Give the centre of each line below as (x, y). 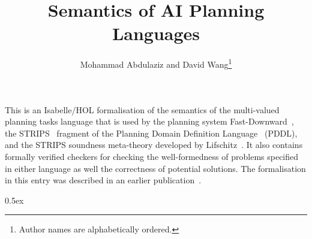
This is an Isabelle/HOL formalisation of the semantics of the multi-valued (142, 109)
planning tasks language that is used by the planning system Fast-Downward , (149, 121)
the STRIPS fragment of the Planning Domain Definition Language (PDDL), (151, 133)
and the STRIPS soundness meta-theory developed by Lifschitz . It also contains (154, 145)
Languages (156, 33)
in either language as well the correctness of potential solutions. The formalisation (155, 168)
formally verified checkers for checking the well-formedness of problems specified (152, 156)
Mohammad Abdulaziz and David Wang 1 (156, 63)
